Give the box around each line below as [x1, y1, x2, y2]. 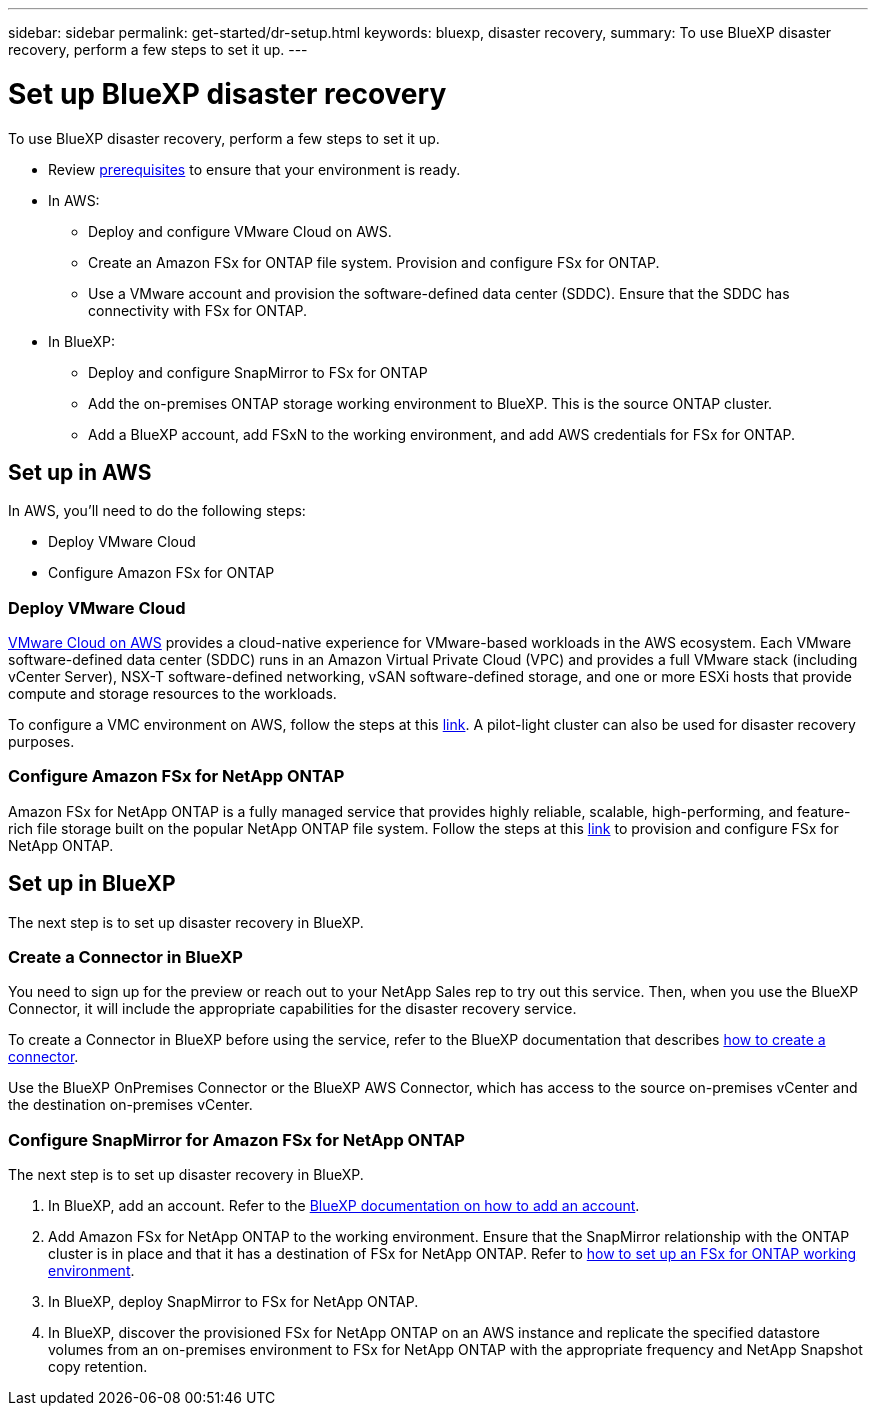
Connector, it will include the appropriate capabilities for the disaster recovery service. [8, 1000, 577, 1018]
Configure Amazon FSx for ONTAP [48, 564, 275, 582]
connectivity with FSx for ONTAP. [88, 301, 308, 319]
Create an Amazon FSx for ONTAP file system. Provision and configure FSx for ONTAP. [88, 253, 660, 271]
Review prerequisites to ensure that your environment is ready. [48, 160, 461, 178]
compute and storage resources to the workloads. [8, 685, 337, 703]
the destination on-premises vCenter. [8, 1096, 253, 1114]
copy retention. [48, 1358, 148, 1376]
